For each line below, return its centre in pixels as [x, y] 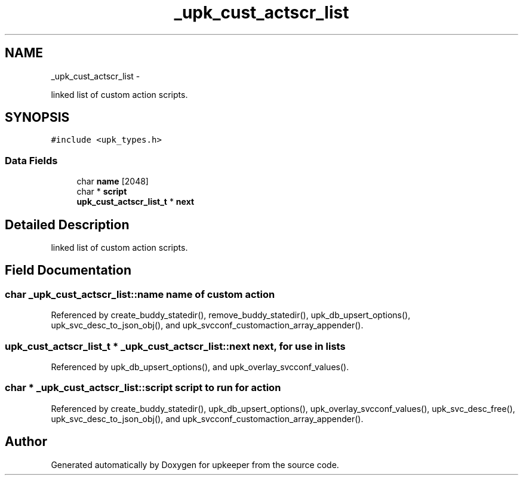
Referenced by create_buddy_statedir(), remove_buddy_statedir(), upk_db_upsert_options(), [231, 315]
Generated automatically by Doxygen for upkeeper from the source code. [195, 464]
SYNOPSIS [37, 118]
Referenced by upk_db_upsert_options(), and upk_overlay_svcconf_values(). [200, 367]
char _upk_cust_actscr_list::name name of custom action [140, 294]
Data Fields [31, 160]
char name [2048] [113, 181]
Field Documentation [68, 270]
